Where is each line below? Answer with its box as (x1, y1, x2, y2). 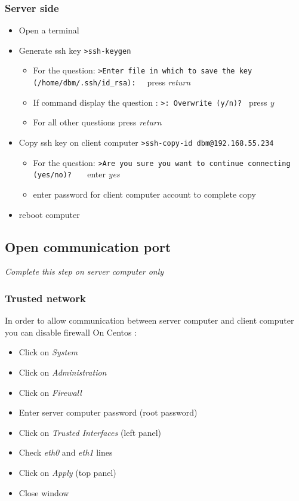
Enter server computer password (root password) (19, 406, 198, 419)
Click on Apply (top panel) (19, 466, 116, 478)
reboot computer (19, 208, 80, 220)
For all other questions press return (33, 116, 162, 128)
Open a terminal (19, 24, 79, 36)
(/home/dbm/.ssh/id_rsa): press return (33, 76, 191, 88)
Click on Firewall (19, 386, 82, 398)
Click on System (19, 346, 78, 358)
